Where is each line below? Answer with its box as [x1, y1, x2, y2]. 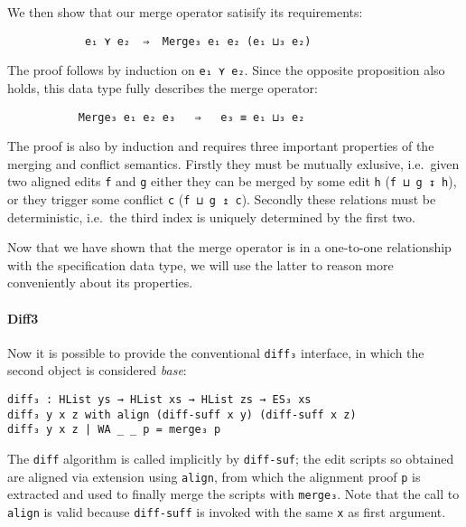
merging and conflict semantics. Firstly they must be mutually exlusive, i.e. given [7, 154, 460, 173]
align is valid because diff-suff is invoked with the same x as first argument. [7, 503, 446, 522]
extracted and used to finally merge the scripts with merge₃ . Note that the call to [7, 485, 460, 503]
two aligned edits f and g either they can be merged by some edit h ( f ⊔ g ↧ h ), [7, 172, 457, 191]
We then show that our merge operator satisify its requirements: [7, 3, 363, 21]
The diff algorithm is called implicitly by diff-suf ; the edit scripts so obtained [7, 449, 454, 468]
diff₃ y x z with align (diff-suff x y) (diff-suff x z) [7, 408, 357, 421]
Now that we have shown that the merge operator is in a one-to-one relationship [7, 238, 452, 257]
